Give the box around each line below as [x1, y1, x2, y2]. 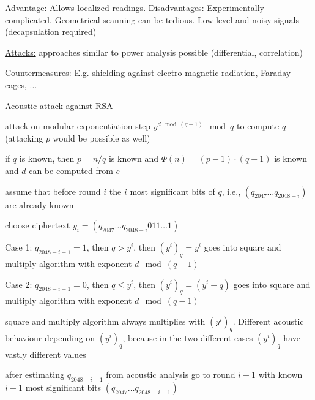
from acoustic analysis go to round [106, 368, 235, 381]
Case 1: [5, 241, 32, 254]
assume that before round [5, 184, 101, 197]
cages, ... [5, 78, 37, 91]
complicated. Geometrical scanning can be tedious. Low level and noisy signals [5, 13, 299, 26]
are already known [5, 198, 74, 211]
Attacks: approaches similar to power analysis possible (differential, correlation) [5, 45, 303, 58]
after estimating [5, 368, 64, 381]
